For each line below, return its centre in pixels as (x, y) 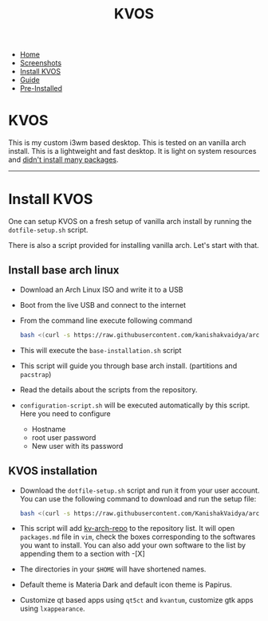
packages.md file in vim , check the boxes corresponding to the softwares (138, 537)
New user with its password (77, 446)
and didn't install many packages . (63, 159)
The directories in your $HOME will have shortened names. (113, 569)
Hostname (49, 429)
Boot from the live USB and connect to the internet (102, 305)
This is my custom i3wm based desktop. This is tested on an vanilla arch (127, 143)
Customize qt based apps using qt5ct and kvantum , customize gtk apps (136, 600)
